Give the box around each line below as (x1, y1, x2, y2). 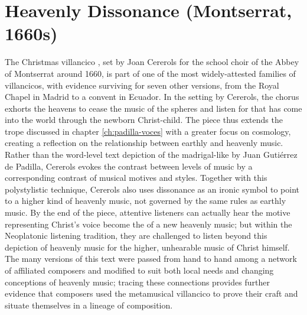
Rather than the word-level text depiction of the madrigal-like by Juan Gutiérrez (5, 148, 298, 161)
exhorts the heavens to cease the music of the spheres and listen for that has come (5, 102, 302, 114)
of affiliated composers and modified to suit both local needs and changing (5, 264, 274, 276)
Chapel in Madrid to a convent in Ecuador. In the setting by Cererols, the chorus (5, 90, 299, 103)
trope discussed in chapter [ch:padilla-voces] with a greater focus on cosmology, (5, 125, 291, 137)
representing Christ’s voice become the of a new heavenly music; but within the (5, 217, 292, 230)
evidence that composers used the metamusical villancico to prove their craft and (5, 287, 298, 300)
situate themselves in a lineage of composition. (5, 298, 173, 311)
